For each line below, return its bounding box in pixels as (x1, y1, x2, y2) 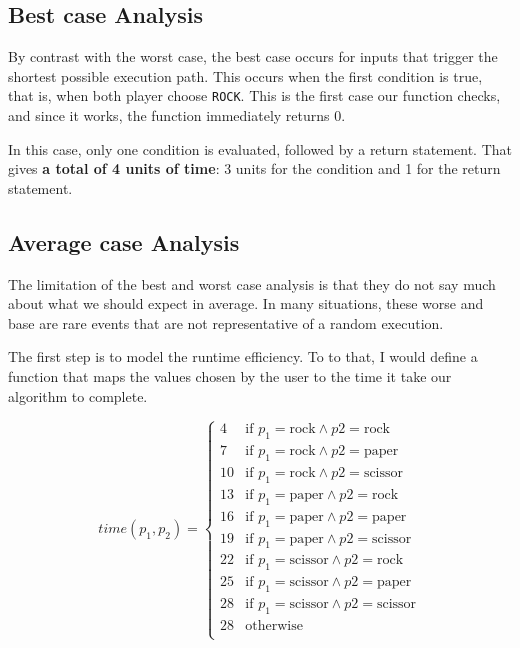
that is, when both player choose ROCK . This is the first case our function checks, (8, 85, 501, 106)
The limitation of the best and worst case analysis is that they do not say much (8, 273, 496, 294)
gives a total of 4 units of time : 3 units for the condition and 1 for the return (8, 158, 501, 179)
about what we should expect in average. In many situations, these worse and (8, 293, 484, 314)
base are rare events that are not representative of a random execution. (8, 312, 444, 333)
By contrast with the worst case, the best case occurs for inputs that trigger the (8, 46, 498, 67)
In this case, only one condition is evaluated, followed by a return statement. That (8, 138, 512, 159)
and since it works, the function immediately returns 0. (8, 105, 346, 126)
